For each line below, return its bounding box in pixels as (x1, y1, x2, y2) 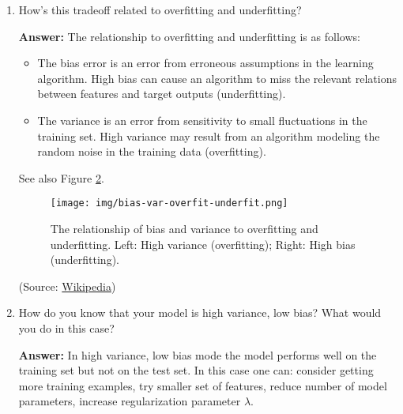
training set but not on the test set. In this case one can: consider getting (18, 362, 374, 378)
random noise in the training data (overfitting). (37, 143, 266, 160)
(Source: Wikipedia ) (18, 277, 116, 294)
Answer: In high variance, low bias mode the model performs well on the (18, 346, 377, 363)
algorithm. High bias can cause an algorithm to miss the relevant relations (37, 70, 397, 86)
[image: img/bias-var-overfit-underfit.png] (50, 198, 288, 209)
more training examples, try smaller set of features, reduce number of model (18, 377, 387, 393)
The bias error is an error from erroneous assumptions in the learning (37, 55, 374, 71)
